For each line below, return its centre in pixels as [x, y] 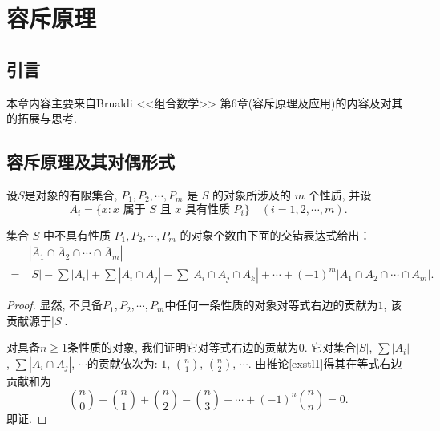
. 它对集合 [330, 347]
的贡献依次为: [122, 363]
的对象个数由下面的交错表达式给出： [275, 234]
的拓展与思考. [42, 118]
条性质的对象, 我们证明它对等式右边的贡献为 [183, 347]
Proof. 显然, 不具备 [55, 305]
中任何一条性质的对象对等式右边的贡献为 [271, 305]
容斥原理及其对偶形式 [91, 161]
